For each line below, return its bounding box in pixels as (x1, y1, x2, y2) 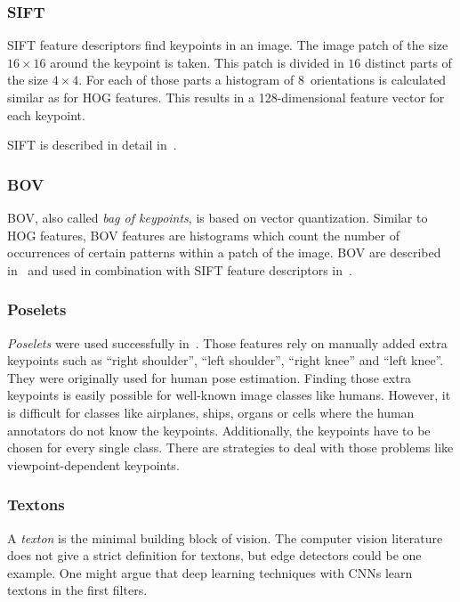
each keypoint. (7, 105, 85, 124)
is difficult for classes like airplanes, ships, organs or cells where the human (7, 403, 415, 421)
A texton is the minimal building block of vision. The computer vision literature (7, 528, 443, 547)
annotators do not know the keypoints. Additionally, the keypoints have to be (7, 420, 431, 439)
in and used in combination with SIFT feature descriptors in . (7, 260, 352, 279)
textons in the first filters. (7, 581, 148, 599)
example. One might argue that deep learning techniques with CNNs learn (7, 563, 413, 582)
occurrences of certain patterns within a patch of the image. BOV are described (7, 243, 441, 262)
